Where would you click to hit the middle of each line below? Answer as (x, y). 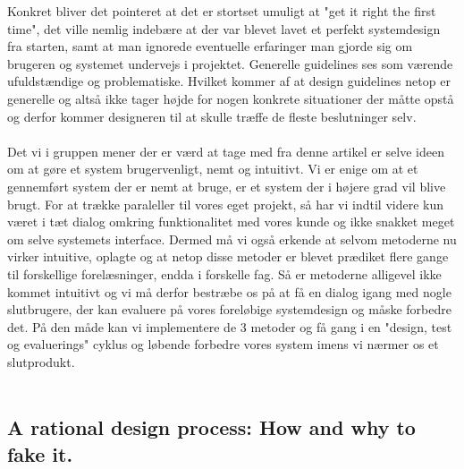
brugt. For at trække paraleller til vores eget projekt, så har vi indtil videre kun (226, 204)
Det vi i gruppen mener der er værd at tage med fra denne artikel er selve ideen (226, 151)
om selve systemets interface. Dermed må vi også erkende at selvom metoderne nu (232, 239)
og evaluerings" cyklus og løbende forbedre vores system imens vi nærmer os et (223, 344)
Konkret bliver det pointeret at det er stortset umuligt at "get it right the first (222, 11)
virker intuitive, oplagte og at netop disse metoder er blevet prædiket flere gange (228, 256)
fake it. (40, 453)
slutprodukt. (41, 361)
